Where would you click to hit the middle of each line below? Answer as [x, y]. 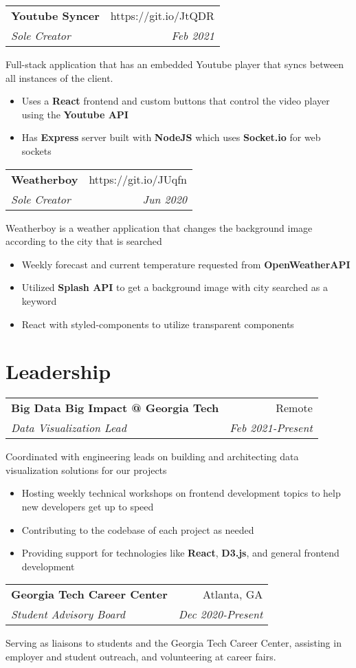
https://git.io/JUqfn [138, 179]
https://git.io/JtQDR [162, 15]
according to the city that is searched [84, 241]
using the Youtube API [75, 114]
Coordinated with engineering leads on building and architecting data [152, 456]
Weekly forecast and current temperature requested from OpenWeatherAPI [186, 264]
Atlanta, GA [233, 594]
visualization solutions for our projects [86, 470]
